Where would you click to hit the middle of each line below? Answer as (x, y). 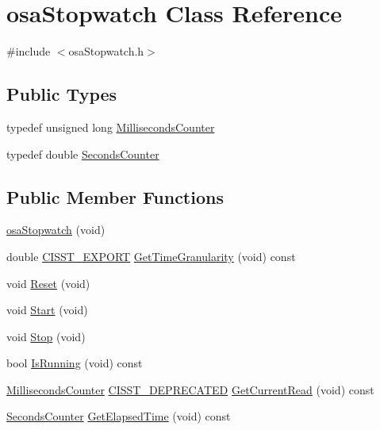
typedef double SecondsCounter (83, 154)
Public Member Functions (115, 196)
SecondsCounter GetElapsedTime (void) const (119, 416)
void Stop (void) (46, 336)
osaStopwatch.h (106, 51)
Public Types (62, 94)
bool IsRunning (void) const (75, 363)
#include (29, 51)
